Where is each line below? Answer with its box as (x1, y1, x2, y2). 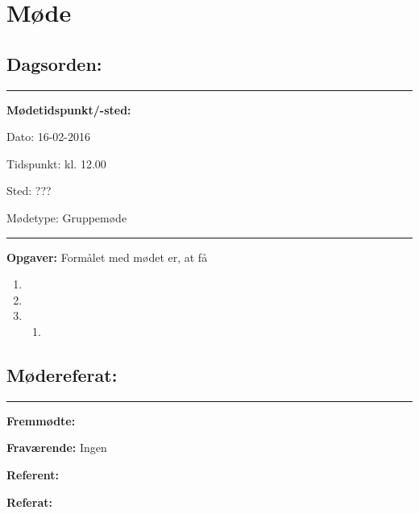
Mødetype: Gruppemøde (6, 209, 127, 226)
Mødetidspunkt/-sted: (6, 101, 131, 118)
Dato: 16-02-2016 (6, 128, 91, 145)
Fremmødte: (6, 412, 76, 429)
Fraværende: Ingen (6, 439, 107, 456)
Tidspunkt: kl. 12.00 (6, 155, 106, 172)
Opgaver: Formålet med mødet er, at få (6, 248, 208, 265)
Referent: (6, 466, 59, 483)
